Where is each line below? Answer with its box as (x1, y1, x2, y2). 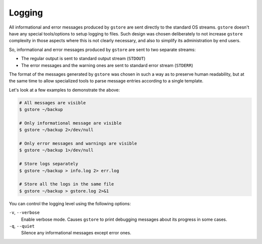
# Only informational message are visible (19, 120, 122, 126)
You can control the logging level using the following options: (9, 200, 131, 206)
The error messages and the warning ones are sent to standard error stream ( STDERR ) (21, 62, 194, 68)
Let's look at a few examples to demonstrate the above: (9, 87, 120, 93)
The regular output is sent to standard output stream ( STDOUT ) (21, 56, 146, 62)
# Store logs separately (19, 161, 79, 167)
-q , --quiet (9, 223, 35, 229)
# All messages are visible (19, 100, 86, 105)
